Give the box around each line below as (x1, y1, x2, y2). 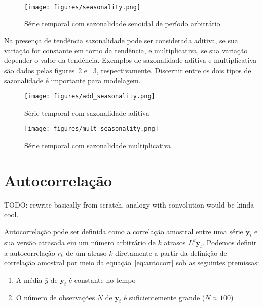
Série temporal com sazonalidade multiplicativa (24, 140, 171, 151)
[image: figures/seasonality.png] (24, 4, 141, 11)
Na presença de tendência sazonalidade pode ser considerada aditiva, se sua (4, 35, 238, 46)
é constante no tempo (68, 274, 136, 285)
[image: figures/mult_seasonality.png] (24, 125, 159, 133)
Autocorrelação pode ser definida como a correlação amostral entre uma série (4, 226, 243, 237)
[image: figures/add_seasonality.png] (24, 93, 155, 100)
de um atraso (66, 247, 107, 258)
